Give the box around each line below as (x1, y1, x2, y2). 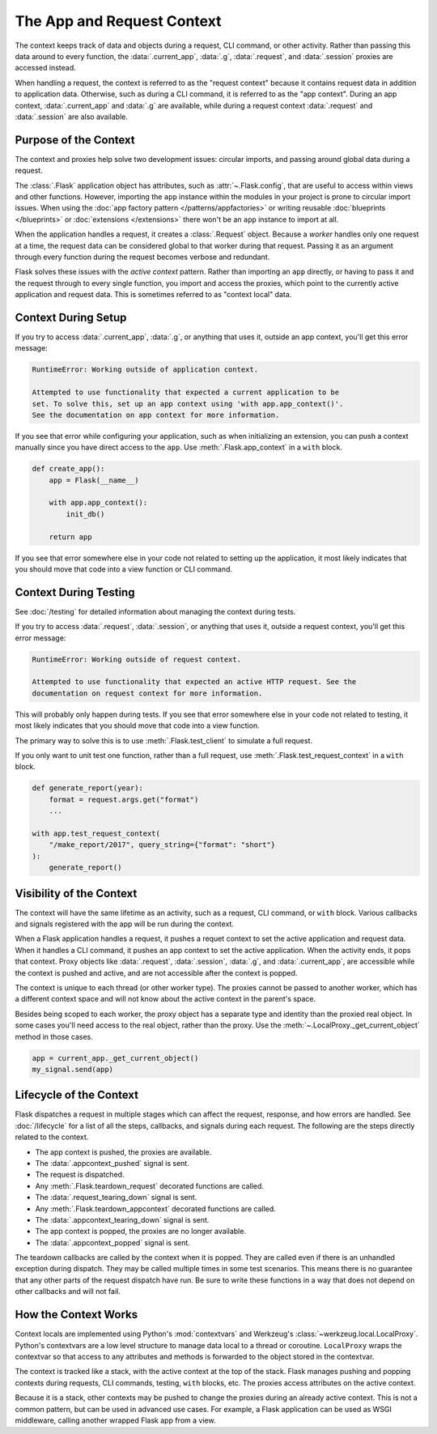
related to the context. (15, 1132, 89, 1142)
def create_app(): (32, 464, 105, 474)
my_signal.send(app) (32, 1065, 113, 1074)
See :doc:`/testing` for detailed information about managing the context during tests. (15, 606, 296, 616)
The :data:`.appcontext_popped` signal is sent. (35, 1237, 190, 1247)
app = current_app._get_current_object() (32, 1053, 199, 1062)
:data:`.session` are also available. (15, 112, 129, 121)
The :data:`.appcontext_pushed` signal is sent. (35, 1158, 189, 1168)
